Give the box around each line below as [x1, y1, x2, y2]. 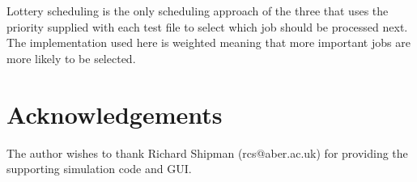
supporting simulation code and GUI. [6, 160, 192, 177]
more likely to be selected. [6, 49, 136, 66]
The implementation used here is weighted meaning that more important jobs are [6, 34, 411, 51]
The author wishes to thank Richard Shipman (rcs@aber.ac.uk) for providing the [6, 144, 408, 161]
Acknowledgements [6, 97, 223, 130]
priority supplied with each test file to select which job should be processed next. [6, 18, 408, 35]
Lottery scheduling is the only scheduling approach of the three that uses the [6, 2, 389, 19]
